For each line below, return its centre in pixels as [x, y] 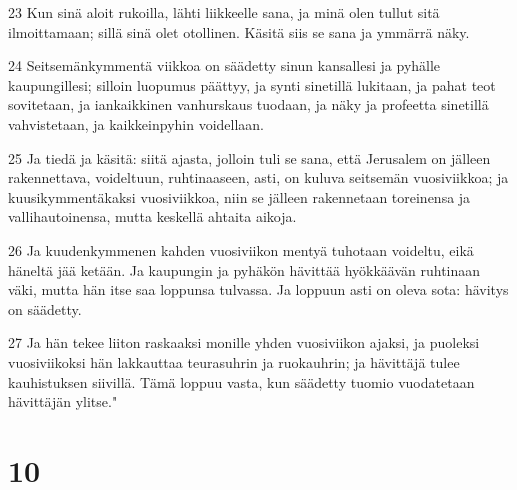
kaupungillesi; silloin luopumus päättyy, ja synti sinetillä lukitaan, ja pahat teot [252, 84]
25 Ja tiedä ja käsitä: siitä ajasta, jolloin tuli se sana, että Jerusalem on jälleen [249, 157]
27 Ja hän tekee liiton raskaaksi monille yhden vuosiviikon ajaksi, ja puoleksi [244, 342]
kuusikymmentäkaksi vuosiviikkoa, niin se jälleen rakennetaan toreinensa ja [239, 196]
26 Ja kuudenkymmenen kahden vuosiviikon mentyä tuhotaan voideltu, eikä [241, 249]
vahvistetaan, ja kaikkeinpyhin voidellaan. [136, 123]
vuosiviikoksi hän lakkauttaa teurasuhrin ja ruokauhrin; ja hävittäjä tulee [234, 361]
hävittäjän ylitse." [63, 401]
